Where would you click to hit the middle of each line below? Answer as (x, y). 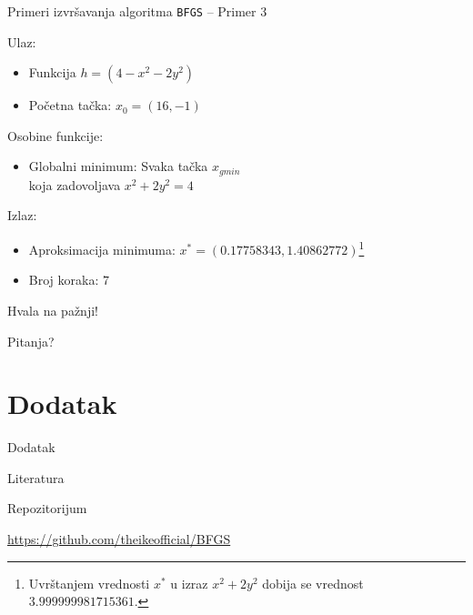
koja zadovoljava (75, 184)
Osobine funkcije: (55, 135)
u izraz (189, 583)
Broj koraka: (64, 280)
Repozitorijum (47, 508)
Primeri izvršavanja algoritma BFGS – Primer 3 (137, 11)
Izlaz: (22, 215)
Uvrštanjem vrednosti (89, 583)
